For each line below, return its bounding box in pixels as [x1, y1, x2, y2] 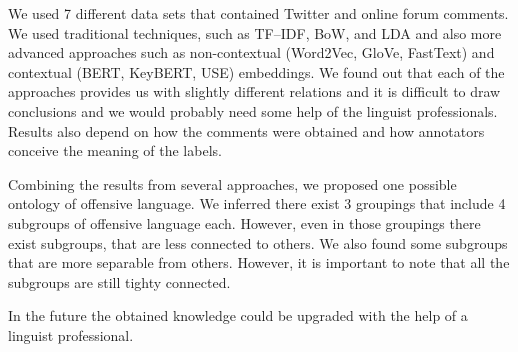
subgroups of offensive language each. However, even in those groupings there [8, 212, 481, 233]
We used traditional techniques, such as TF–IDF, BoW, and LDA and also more [8, 22, 502, 43]
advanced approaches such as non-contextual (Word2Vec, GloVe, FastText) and [8, 42, 495, 63]
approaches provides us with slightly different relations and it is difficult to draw [8, 81, 501, 102]
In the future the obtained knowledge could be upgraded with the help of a [8, 305, 468, 326]
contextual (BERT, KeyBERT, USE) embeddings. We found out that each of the [8, 61, 505, 82]
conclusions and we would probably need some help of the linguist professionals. [8, 100, 498, 121]
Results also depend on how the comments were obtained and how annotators [8, 120, 485, 141]
